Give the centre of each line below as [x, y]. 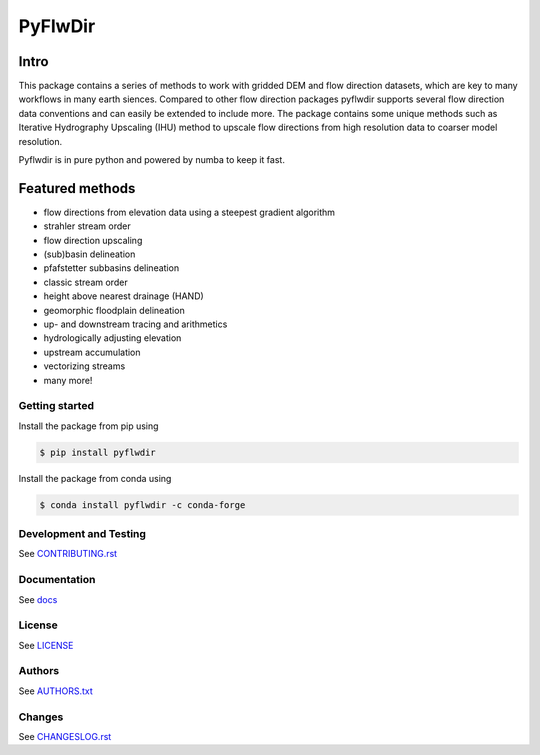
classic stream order [86, 282]
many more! [68, 380]
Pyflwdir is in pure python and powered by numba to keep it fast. [151, 160]
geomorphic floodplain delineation [114, 310]
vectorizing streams [84, 366]
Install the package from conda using [95, 478]
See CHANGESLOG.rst [65, 736]
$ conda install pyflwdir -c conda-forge [142, 504]
